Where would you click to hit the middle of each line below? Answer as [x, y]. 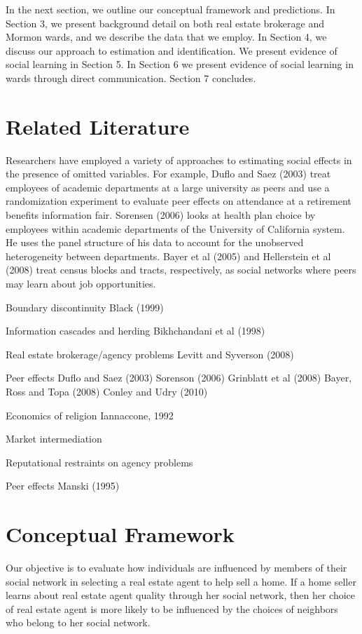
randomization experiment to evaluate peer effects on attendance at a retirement [179, 201]
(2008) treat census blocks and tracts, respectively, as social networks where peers [181, 270]
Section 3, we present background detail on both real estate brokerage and [165, 23]
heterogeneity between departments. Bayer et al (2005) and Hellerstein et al [168, 256]
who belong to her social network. [78, 622]
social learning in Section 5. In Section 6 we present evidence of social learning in [180, 64]
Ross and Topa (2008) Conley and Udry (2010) [107, 391]
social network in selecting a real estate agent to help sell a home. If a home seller [181, 581]
